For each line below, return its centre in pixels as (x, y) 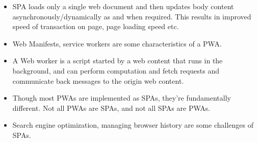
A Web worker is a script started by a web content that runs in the (118, 61)
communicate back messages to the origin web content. (98, 80)
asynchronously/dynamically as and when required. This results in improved (132, 16)
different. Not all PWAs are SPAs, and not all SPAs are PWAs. (111, 108)
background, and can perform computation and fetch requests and (116, 70)
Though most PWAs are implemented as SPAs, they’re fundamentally (122, 98)
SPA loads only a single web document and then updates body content (123, 6)
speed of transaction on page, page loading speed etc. (96, 26)
